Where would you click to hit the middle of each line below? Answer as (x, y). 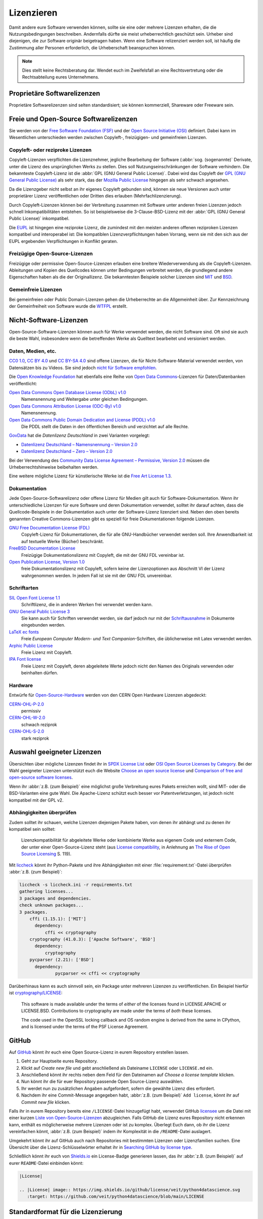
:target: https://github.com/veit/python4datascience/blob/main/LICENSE (116, 1196)
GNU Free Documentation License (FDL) (49, 528)
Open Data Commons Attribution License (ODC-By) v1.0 (65, 406)
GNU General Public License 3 (39, 611)
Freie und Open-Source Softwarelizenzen (73, 119)
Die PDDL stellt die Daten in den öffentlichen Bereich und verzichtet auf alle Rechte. (105, 426)
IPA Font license (25, 659)
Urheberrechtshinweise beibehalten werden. (54, 467)
